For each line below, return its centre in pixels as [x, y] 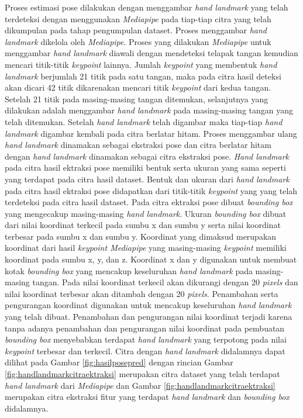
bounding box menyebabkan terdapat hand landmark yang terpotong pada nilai [146, 339]
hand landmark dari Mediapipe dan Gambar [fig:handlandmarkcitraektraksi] [140, 385]
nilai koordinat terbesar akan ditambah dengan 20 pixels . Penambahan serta [142, 293]
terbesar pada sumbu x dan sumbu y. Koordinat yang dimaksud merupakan [141, 236]
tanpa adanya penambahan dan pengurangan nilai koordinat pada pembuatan [145, 328]
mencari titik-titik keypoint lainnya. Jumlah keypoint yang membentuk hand [141, 64]
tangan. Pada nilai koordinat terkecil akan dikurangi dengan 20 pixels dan [165, 282]
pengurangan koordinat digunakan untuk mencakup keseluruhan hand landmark [148, 305]
